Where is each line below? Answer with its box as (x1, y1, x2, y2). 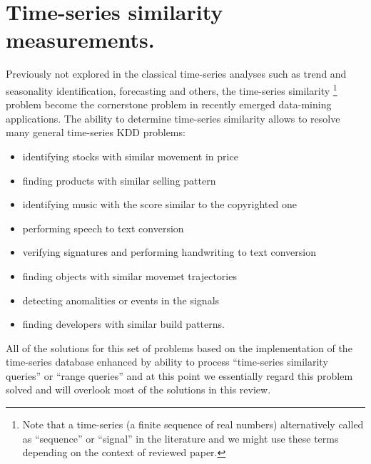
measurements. (6, 25, 155, 54)
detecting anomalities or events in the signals (22, 292, 220, 307)
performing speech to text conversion (22, 220, 184, 235)
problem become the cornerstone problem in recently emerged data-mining (6, 97, 332, 112)
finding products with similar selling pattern (22, 172, 216, 187)
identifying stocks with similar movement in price (22, 148, 238, 163)
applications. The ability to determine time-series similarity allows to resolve (6, 110, 340, 125)
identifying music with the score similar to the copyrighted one (22, 197, 297, 212)
